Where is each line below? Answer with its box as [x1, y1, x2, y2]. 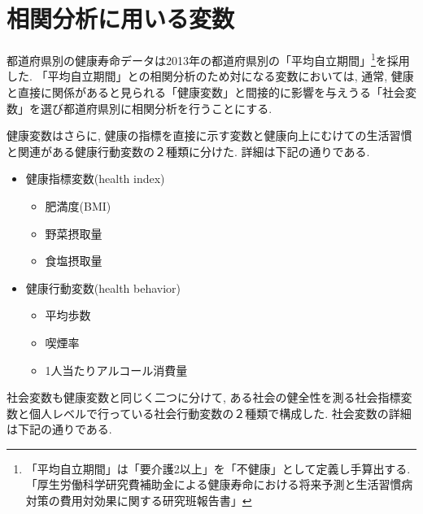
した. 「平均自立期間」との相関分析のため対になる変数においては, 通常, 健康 [7, 68, 414, 85]
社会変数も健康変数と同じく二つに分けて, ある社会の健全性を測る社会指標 [7, 389, 401, 406]
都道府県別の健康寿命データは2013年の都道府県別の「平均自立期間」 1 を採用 [7, 50, 410, 68]
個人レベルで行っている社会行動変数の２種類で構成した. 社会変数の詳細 [28, 404, 412, 421]
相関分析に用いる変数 [7, 2, 235, 35]
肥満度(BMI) [45, 197, 111, 214]
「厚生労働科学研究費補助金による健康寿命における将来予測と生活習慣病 [25, 476, 413, 493]
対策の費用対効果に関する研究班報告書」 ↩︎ [25, 492, 252, 509]
